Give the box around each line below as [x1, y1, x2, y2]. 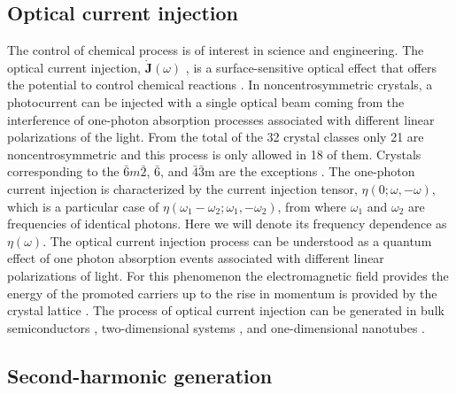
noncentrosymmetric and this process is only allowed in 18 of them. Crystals [7, 144, 421, 163]
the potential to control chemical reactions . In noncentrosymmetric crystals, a [7, 75, 433, 94]
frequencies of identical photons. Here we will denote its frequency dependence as [7, 214, 447, 233]
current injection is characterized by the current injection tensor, [7, 179, 358, 197]
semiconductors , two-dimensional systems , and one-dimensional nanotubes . [7, 318, 425, 336]
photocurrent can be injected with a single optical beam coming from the [7, 92, 405, 111]
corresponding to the [7, 162, 120, 181]
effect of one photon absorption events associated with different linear [7, 249, 384, 267]
